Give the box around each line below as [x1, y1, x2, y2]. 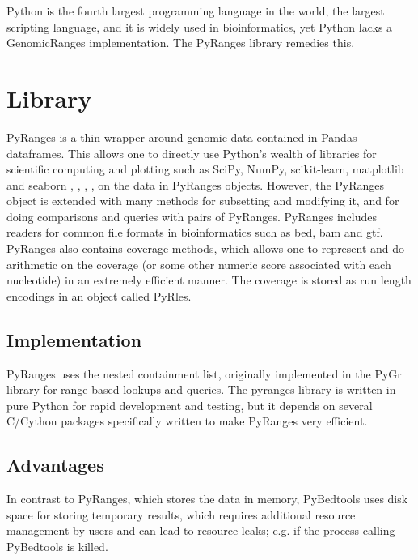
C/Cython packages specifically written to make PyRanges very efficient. [6, 413, 368, 430]
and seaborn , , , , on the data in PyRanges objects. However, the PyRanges [6, 176, 385, 193]
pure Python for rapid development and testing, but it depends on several [6, 396, 373, 413]
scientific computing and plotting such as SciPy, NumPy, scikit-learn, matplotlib [6, 160, 404, 177]
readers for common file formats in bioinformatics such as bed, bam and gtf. [6, 224, 383, 241]
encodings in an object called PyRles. [6, 287, 192, 304]
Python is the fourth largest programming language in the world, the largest [6, 2, 385, 19]
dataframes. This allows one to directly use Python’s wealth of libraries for [6, 144, 377, 161]
